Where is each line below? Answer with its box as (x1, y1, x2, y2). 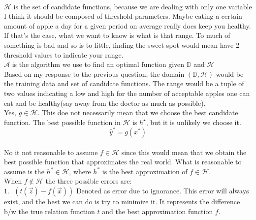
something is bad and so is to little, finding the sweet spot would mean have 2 (4, 39, 239, 50)
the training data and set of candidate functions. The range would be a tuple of (4, 78, 244, 89)
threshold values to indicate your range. (4, 49, 124, 60)
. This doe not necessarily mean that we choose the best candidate (37, 107, 238, 118)
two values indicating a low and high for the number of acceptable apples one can (4, 88, 250, 98)
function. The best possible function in (4, 117, 121, 127)
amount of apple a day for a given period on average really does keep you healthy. (4, 20, 251, 31)
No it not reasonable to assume (4, 147, 98, 157)
